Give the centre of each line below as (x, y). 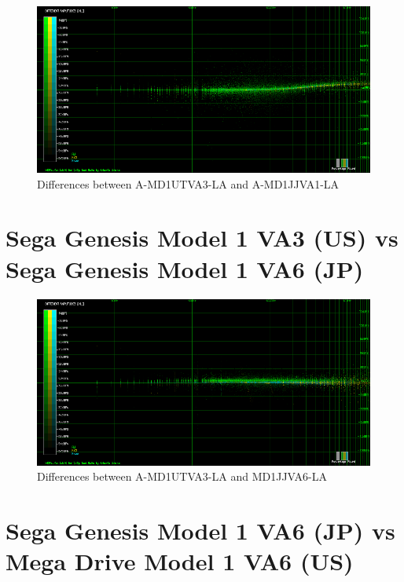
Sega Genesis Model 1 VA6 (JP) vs (200, 530)
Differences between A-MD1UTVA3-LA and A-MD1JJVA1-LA (188, 183)
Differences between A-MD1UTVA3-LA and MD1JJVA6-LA (182, 476)
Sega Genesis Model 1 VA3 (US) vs (202, 238)
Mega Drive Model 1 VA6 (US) (180, 561)
